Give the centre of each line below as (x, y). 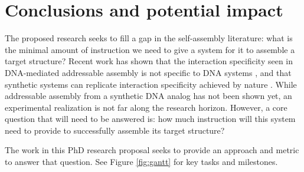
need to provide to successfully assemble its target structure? (115, 130)
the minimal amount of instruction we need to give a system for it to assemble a (150, 49)
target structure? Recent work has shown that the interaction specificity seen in (149, 61)
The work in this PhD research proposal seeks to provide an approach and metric (152, 150)
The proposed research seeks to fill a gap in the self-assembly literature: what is (149, 38)
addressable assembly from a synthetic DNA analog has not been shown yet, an (148, 96)
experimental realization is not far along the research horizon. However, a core (146, 107)
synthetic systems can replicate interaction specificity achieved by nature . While (151, 84)
